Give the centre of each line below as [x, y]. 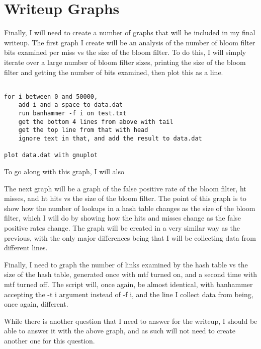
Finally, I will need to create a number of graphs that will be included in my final [130, 32]
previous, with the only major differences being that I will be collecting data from [130, 237]
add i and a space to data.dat [71, 105]
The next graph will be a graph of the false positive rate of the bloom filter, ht [125, 188]
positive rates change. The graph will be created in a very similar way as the [122, 227]
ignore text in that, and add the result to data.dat [110, 139]
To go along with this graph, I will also [64, 171]
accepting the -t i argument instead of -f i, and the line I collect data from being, [129, 294]
